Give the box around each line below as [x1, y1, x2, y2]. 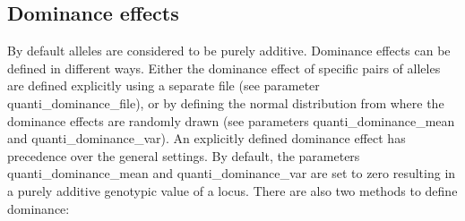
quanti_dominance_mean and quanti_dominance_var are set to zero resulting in [7, 164, 456, 183]
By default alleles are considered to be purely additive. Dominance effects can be [7, 41, 451, 60]
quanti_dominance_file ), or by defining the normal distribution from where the [7, 93, 444, 112]
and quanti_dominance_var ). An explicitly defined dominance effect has [7, 129, 406, 148]
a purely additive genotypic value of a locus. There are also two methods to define [7, 181, 458, 200]
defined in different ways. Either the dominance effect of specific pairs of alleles [7, 58, 441, 77]
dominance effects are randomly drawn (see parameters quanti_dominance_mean [7, 111, 455, 130]
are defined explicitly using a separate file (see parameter [7, 76, 320, 95]
